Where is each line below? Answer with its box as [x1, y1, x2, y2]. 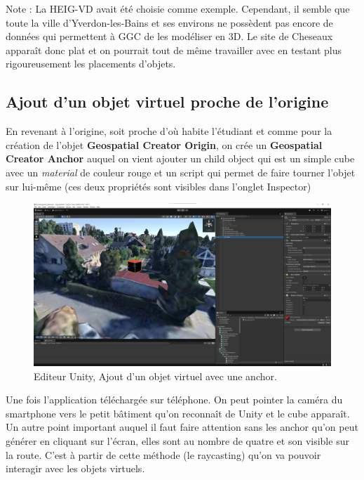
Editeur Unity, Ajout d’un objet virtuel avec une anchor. [34, 368, 277, 383]
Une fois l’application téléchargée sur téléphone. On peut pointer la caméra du [6, 392, 343, 407]
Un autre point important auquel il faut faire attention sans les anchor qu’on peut [6, 420, 358, 434]
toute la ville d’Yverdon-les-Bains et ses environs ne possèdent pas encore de [6, 15, 333, 30]
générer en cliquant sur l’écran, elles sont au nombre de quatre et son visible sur [6, 433, 349, 448]
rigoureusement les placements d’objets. [6, 56, 176, 71]
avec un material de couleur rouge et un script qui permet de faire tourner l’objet [6, 164, 356, 179]
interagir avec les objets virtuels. [6, 461, 145, 476]
